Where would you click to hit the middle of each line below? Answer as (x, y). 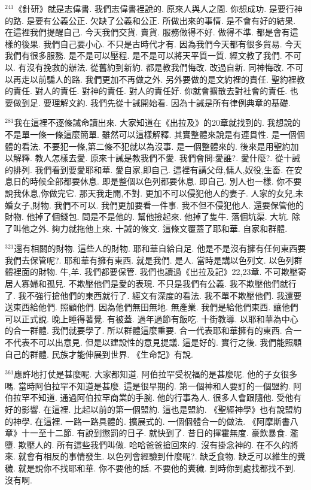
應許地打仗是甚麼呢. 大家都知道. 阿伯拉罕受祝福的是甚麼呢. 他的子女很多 (156, 374)
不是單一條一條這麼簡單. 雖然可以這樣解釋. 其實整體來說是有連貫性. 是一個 (151, 134)
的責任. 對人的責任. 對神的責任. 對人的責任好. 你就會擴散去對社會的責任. (146, 91)
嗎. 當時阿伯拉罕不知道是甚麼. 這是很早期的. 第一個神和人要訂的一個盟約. (148, 385)
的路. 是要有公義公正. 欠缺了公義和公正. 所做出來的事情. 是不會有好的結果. (150, 20)
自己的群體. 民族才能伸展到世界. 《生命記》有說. (99, 354)
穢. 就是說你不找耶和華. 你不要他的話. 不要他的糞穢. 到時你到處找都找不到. (150, 468)
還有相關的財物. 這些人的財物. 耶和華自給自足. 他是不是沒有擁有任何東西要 (160, 248)
